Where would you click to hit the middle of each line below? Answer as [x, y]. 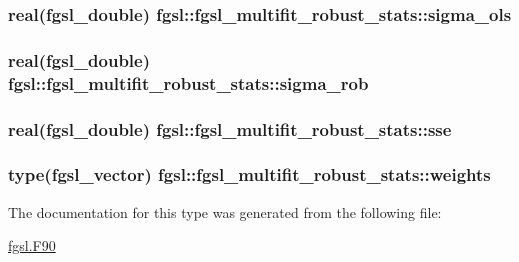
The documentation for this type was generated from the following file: [225, 211]
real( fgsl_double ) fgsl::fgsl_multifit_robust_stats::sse [230, 128]
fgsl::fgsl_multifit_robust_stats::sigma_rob [188, 82]
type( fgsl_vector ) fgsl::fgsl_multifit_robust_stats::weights [249, 174]
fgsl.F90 [32, 245]
